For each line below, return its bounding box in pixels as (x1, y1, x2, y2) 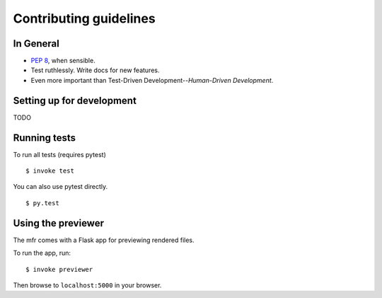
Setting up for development (13, 94, 137, 106)
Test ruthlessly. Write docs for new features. (30, 66, 160, 74)
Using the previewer (13, 217, 104, 229)
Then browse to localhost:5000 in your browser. (13, 280, 162, 290)
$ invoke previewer (25, 265, 93, 273)
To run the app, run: (13, 248, 71, 258)
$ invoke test (25, 167, 74, 175)
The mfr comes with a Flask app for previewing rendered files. (13, 236, 195, 244)
